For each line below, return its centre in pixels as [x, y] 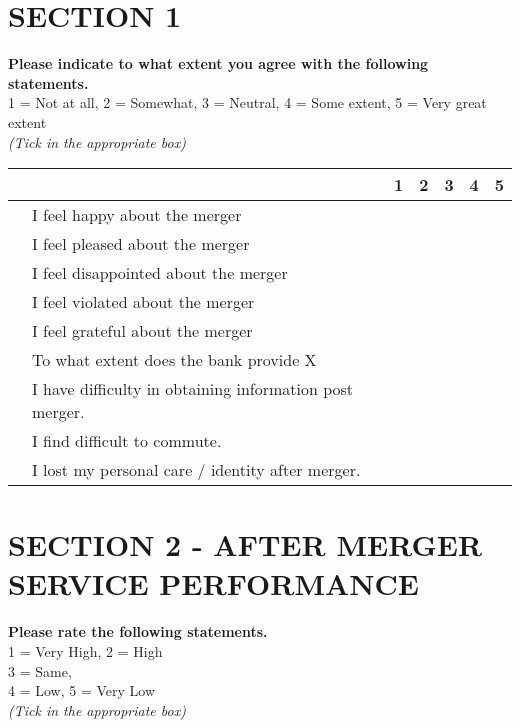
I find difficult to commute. [127, 441]
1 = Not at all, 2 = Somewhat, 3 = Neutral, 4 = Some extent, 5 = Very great [247, 102]
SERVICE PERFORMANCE [213, 583]
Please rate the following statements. [138, 631]
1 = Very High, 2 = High [85, 651]
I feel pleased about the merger [141, 244]
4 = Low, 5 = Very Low [82, 690]
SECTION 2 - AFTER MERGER [245, 544]
